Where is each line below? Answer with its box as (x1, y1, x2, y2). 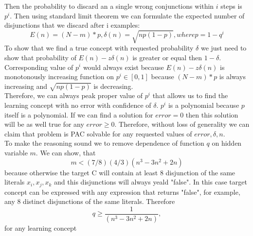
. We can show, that (36, 148, 96, 158)
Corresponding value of (4, 62, 73, 72)
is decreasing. (93, 81, 133, 91)
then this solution (185, 109, 238, 119)
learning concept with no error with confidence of (4, 100, 151, 110)
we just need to (200, 43, 247, 53)
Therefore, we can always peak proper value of (4, 90, 143, 101)
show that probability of (4, 52, 76, 62)
